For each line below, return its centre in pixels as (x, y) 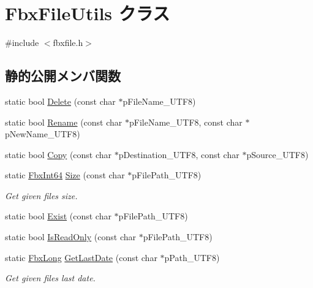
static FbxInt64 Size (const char (65, 175)
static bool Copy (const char (58, 154)
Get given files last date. (50, 278)
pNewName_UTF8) (43, 134)
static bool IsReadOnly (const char (70, 237)
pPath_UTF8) (192, 257)
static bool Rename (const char (64, 122)
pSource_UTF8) (277, 154)
